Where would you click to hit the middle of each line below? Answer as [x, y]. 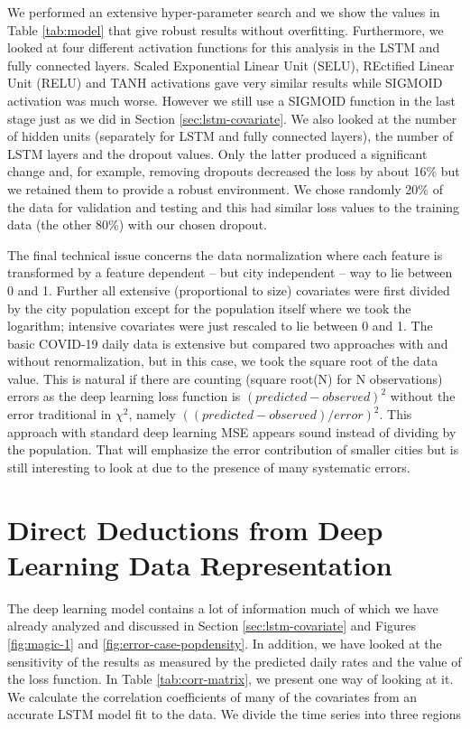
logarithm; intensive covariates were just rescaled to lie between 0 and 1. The [220, 326]
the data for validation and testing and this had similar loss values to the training [234, 206]
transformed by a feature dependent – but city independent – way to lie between [230, 272]
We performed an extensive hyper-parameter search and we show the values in [224, 12]
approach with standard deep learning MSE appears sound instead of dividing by [232, 431]
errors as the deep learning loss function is [124, 396]
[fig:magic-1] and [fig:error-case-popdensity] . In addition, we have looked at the [225, 643]
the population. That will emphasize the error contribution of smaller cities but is [233, 449]
